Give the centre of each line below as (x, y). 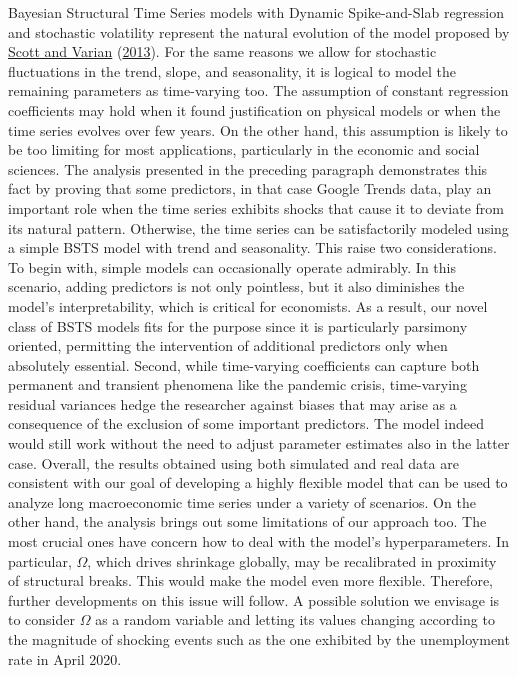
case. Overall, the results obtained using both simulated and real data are (233, 462)
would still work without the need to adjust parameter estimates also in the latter (259, 443)
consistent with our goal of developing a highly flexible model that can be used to (258, 482)
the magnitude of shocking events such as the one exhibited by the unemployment (259, 639)
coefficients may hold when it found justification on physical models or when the (254, 109)
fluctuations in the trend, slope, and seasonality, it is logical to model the (232, 70)
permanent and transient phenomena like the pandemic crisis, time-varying (237, 384)
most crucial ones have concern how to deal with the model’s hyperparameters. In (258, 541)
